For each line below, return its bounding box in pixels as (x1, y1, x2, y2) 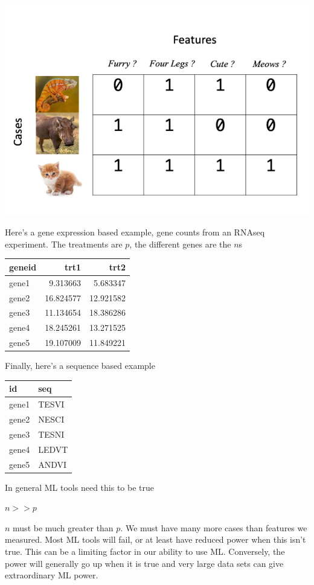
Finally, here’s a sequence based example (5, 359, 155, 372)
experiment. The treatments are (5, 237, 123, 250)
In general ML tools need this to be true (5, 481, 154, 493)
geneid (9, 260, 37, 273)
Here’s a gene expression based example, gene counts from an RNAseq (5, 226, 265, 238)
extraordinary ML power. (5, 569, 98, 581)
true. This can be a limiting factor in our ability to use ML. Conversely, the (5, 545, 285, 557)
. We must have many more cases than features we (120, 521, 307, 534)
